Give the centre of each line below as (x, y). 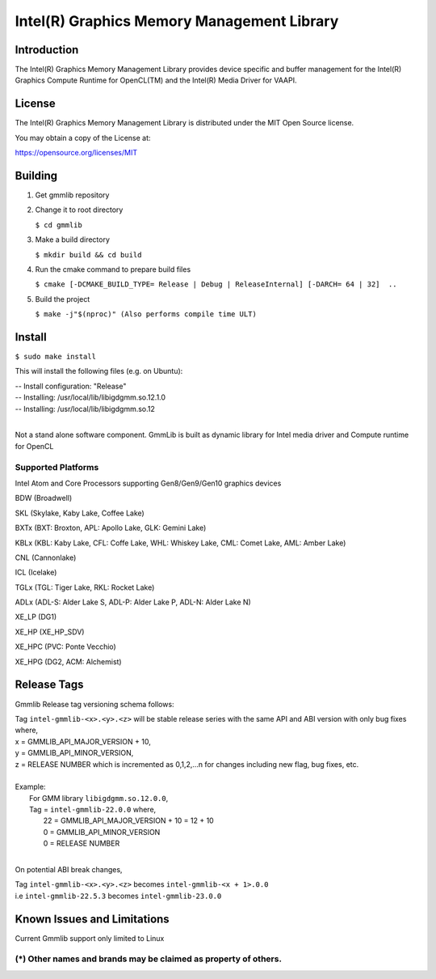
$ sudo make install (56, 357)
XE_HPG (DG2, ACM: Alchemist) (68, 661)
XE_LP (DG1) (36, 617)
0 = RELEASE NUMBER (82, 843)
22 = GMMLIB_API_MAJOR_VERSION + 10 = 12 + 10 (128, 820)
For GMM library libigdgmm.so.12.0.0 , (99, 798)
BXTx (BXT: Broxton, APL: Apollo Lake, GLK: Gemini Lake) (111, 528)
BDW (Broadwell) (44, 498)
